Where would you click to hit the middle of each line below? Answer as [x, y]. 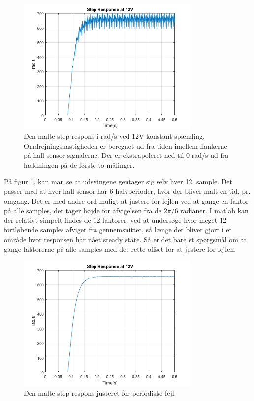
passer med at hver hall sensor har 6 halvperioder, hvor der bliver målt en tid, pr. [127, 191]
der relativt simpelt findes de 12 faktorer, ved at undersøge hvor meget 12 [115, 220]
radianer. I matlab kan [214, 210]
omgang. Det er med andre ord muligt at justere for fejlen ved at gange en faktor [126, 200]
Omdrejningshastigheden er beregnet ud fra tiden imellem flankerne [126, 145]
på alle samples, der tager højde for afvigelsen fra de [83, 210]
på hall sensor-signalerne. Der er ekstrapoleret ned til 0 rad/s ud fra [126, 155]
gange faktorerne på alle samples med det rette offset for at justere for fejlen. [120, 249]
